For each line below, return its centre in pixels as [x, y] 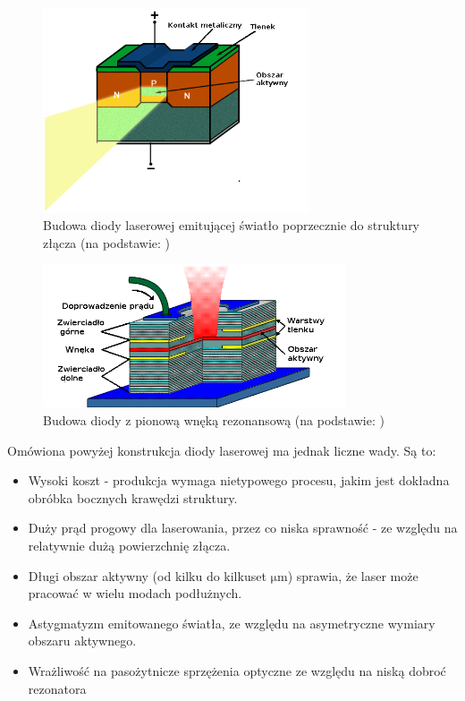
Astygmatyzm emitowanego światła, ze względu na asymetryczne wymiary [232, 623]
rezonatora [57, 688]
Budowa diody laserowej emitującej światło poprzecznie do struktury [232, 225]
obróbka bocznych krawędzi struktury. [133, 497]
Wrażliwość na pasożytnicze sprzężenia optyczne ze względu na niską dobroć [237, 670]
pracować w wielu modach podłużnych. [135, 593]
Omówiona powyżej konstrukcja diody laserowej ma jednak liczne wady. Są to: [222, 450]
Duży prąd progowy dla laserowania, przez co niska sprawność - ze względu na [243, 528]
